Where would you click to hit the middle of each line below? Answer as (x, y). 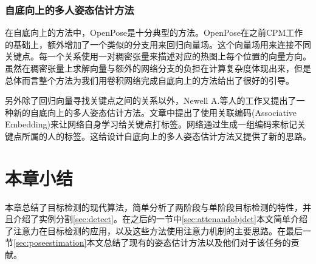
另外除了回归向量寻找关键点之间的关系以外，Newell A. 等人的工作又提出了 (151, 100)
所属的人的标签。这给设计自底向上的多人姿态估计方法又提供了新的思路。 (166, 136)
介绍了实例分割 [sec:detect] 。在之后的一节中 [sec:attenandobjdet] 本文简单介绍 (160, 219)
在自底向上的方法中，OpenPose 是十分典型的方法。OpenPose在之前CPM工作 (154, 32)
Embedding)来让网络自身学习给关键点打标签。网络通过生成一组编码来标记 (151, 124)
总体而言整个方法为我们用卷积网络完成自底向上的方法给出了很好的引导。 (149, 80)
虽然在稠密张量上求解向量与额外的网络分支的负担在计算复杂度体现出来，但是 (158, 68)
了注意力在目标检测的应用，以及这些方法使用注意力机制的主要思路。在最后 (154, 230)
